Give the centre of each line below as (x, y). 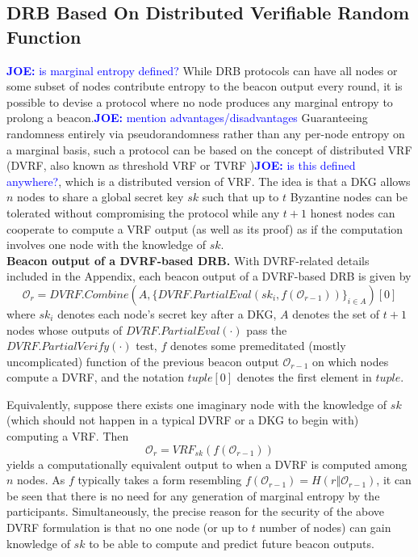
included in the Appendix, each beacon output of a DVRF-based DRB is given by (209, 276)
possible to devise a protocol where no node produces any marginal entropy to (200, 101)
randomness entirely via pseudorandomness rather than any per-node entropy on (206, 133)
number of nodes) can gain (325, 527)
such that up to (240, 197)
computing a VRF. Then (68, 436)
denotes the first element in (304, 377)
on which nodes (351, 361)
